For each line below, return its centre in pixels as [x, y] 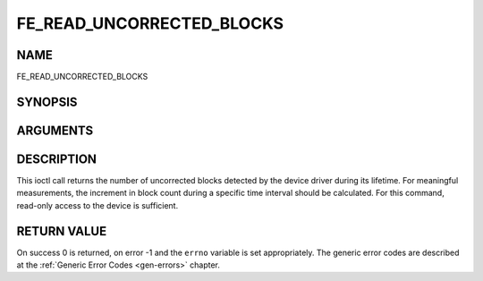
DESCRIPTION [57, 159]
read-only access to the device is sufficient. [97, 205]
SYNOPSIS [47, 102]
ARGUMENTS [55, 130]
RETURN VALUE [62, 231]
